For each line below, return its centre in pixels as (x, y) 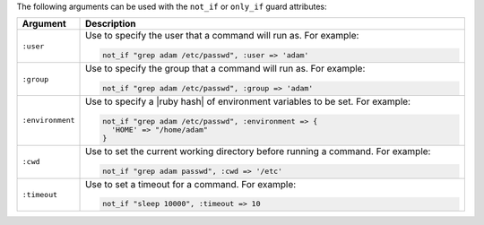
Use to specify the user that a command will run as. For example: (222, 36)
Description (111, 24)
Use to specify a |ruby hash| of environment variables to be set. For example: (248, 101)
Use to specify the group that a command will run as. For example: (225, 69)
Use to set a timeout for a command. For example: (191, 184)
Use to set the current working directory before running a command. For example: (258, 151)
